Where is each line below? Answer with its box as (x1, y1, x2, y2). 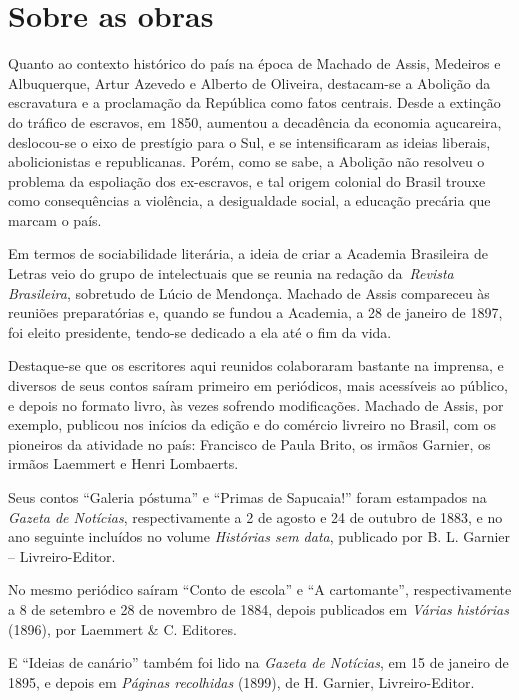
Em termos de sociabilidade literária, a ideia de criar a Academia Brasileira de (8, 243, 488, 264)
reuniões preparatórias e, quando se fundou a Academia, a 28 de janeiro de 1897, (8, 302, 503, 323)
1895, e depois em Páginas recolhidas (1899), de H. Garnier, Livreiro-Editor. (8, 671, 475, 692)
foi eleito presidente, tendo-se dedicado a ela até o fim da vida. (8, 321, 392, 342)
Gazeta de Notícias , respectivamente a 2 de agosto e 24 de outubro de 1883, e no (8, 506, 503, 527)
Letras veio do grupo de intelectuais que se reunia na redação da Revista (8, 263, 454, 284)
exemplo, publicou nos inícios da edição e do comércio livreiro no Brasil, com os (8, 414, 496, 435)
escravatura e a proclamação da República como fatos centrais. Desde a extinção (8, 92, 501, 113)
